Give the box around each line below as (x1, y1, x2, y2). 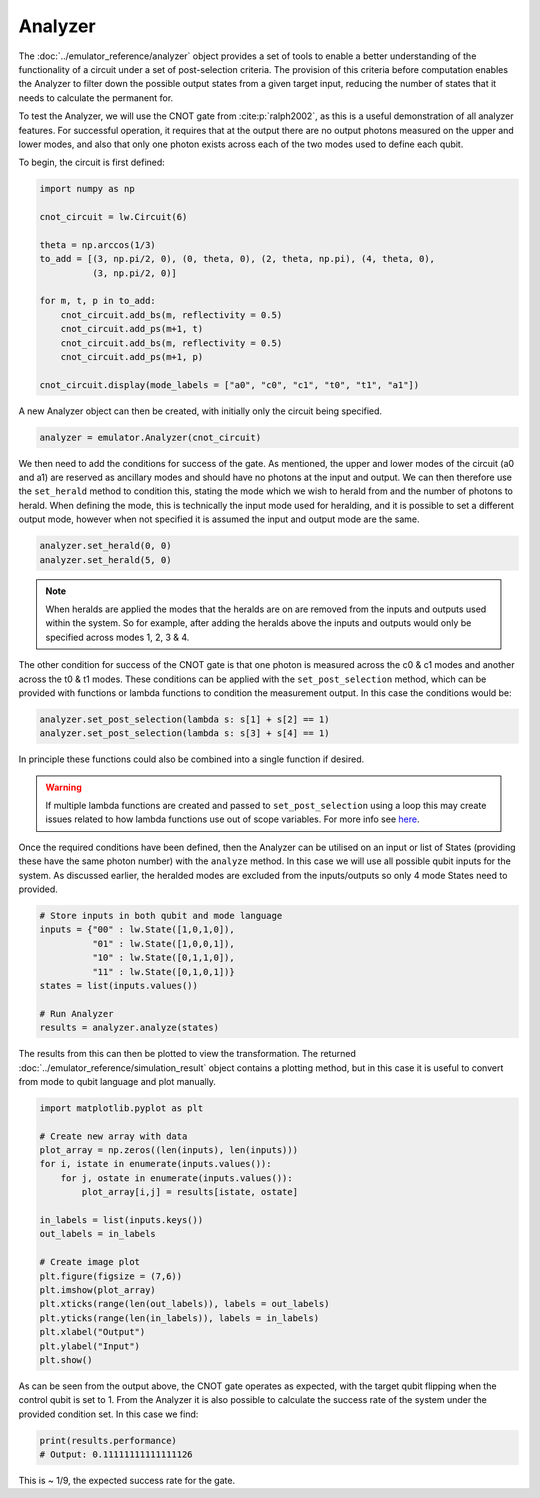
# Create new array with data (39, 1130, 188, 1142)
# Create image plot (39, 1256, 140, 1268)
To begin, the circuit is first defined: (18, 156, 165, 169)
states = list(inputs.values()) (39, 980, 199, 991)
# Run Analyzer (39, 1008, 114, 1019)
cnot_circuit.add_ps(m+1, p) (60, 351, 204, 362)
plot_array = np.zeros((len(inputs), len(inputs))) (39, 1145, 299, 1156)
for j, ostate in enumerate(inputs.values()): (60, 1172, 294, 1184)
